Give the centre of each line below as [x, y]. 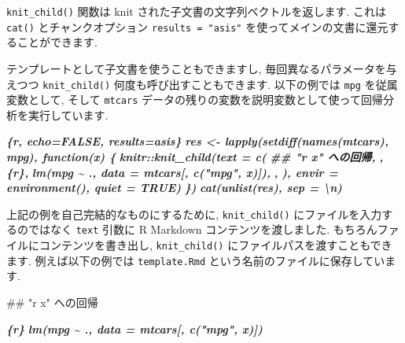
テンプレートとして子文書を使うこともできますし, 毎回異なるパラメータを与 [202, 68]
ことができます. [57, 42]
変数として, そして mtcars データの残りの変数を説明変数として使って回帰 [195, 100]
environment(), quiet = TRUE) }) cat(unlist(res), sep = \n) [174, 188]
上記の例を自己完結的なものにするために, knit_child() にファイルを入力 [194, 214]
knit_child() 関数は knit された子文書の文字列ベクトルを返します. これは [196, 11]
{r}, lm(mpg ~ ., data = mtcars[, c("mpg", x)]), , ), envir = [172, 172]
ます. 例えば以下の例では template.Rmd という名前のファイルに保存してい [196, 260]
